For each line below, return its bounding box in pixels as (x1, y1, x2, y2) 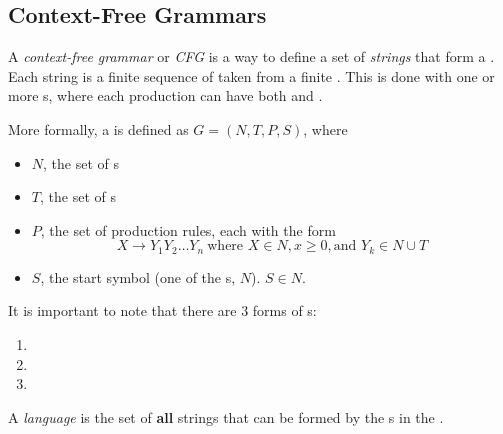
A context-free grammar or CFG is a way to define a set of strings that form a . (8, 46, 495, 67)
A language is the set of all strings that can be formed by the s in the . (8, 406, 444, 427)
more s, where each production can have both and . (8, 85, 323, 106)
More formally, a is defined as (8, 118, 189, 139)
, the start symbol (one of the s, (40, 266, 236, 287)
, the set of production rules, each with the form (40, 219, 336, 240)
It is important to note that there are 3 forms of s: (8, 300, 317, 321)
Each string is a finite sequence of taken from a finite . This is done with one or (8, 65, 495, 86)
